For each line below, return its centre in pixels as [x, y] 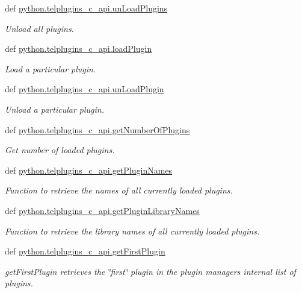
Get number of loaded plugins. [60, 150]
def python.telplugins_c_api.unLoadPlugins [86, 8]
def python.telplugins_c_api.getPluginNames [89, 170]
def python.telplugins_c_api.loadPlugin [79, 49]
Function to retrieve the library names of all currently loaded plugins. [132, 231]
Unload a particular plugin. [55, 109]
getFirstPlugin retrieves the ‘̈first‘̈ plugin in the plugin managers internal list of [150, 271]
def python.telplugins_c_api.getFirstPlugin [85, 251]
